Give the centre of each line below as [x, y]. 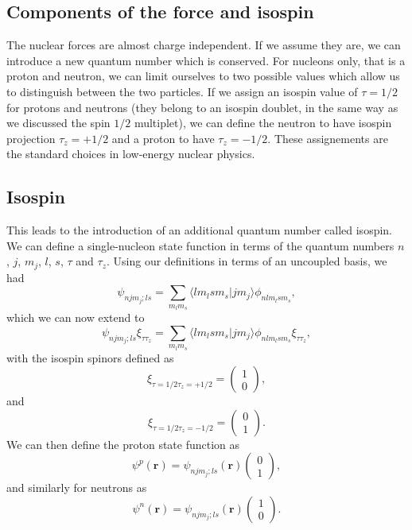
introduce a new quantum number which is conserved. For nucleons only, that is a [206, 60]
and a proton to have [163, 138]
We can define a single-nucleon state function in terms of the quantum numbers [200, 245]
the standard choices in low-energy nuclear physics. [131, 154]
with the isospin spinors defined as [90, 357]
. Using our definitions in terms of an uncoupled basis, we [247, 261]
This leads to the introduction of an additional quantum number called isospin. [200, 230]
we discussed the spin [58, 123]
